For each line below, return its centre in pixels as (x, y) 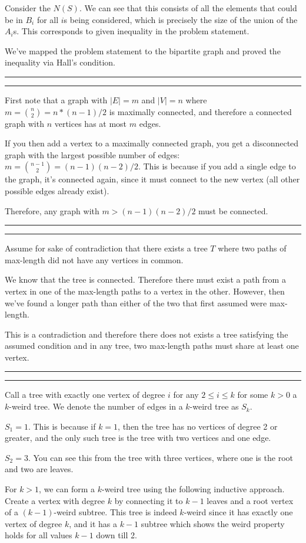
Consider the (28, 8)
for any (186, 395)
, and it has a (93, 523)
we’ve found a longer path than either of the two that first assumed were (136, 302)
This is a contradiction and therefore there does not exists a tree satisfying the (147, 334)
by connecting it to (149, 500)
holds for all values (39, 535)
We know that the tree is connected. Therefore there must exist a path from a (145, 279)
